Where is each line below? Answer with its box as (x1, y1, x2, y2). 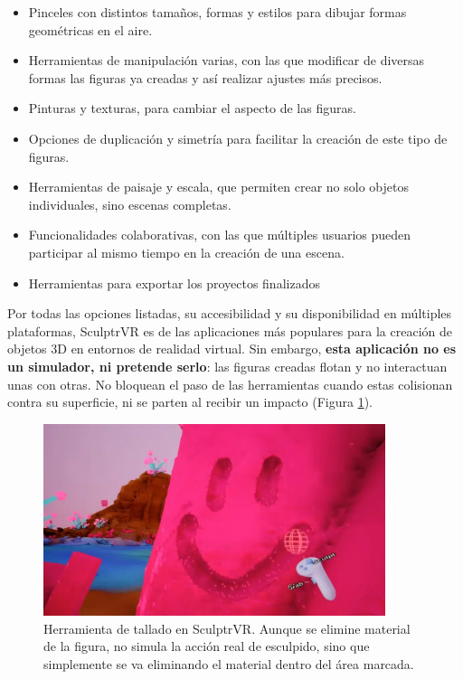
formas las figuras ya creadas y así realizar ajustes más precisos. (28, 68, 383, 87)
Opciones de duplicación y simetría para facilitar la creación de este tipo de (28, 128, 448, 147)
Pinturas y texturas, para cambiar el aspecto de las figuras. (28, 99, 356, 118)
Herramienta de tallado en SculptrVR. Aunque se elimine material (43, 618, 411, 637)
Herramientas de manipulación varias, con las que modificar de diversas (28, 51, 425, 70)
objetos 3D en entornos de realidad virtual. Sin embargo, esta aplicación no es (7, 339, 457, 358)
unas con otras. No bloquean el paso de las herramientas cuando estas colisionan (7, 374, 453, 393)
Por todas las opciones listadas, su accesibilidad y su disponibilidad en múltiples (7, 304, 452, 323)
